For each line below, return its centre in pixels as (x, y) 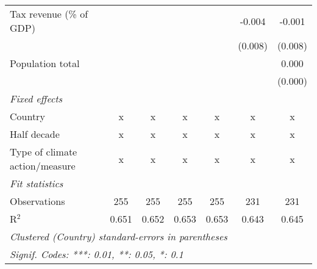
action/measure (43, 166)
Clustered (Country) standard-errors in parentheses (119, 236)
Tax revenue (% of (49, 14)
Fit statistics (37, 183)
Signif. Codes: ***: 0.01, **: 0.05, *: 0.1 (97, 254)
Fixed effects (36, 99)
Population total (45, 63)
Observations (37, 201)
